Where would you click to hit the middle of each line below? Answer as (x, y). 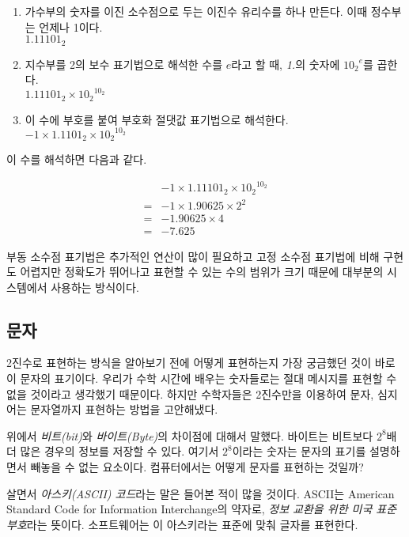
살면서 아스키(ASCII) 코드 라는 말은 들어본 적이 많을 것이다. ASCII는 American (201, 493)
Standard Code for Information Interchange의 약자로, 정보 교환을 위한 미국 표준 (202, 509)
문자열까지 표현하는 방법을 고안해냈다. (124, 409)
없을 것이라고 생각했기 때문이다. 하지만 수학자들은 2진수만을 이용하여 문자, (190, 393)
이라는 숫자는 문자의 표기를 (299, 451)
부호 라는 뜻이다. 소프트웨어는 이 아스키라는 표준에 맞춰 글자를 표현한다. (182, 524)
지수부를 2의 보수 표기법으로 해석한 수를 (124, 64)
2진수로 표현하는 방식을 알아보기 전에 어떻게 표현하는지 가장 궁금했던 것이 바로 (201, 363)
